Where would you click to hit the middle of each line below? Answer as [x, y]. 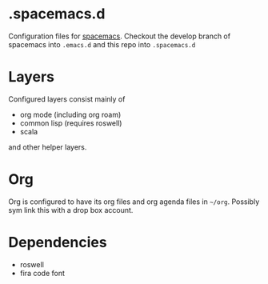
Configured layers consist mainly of [67, 99]
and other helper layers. [48, 147]
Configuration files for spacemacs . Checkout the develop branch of [119, 36]
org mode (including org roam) [70, 114]
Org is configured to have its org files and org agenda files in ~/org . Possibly [134, 202]
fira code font [42, 273]
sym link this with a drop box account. [71, 210]
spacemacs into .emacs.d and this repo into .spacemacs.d [102, 44]
